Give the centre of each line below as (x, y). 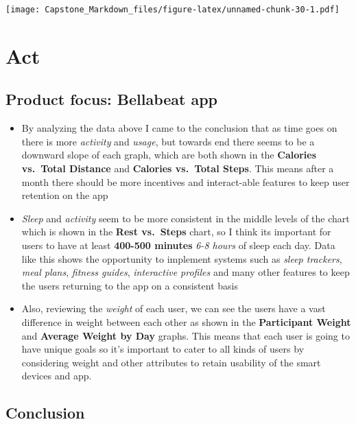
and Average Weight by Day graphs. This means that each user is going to (186, 335)
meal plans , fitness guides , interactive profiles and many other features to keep (186, 272)
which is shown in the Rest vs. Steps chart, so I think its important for (176, 232)
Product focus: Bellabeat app (112, 99)
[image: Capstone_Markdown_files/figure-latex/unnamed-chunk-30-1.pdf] (173, 10)
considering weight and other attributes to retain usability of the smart (171, 362)
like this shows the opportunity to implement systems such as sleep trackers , (182, 258)
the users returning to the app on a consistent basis (130, 285)
